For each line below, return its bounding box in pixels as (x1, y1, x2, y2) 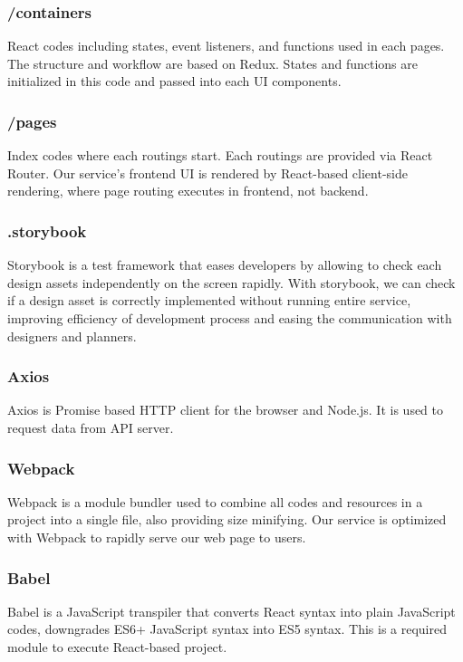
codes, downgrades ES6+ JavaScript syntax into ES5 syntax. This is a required (7, 619, 447, 638)
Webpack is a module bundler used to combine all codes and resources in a (7, 492, 423, 511)
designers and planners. (7, 326, 137, 345)
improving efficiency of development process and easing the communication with (7, 309, 452, 327)
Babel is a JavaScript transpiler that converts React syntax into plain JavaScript (7, 601, 456, 620)
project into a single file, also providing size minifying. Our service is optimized (7, 510, 447, 529)
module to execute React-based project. (7, 638, 227, 656)
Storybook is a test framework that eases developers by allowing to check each (7, 255, 442, 274)
